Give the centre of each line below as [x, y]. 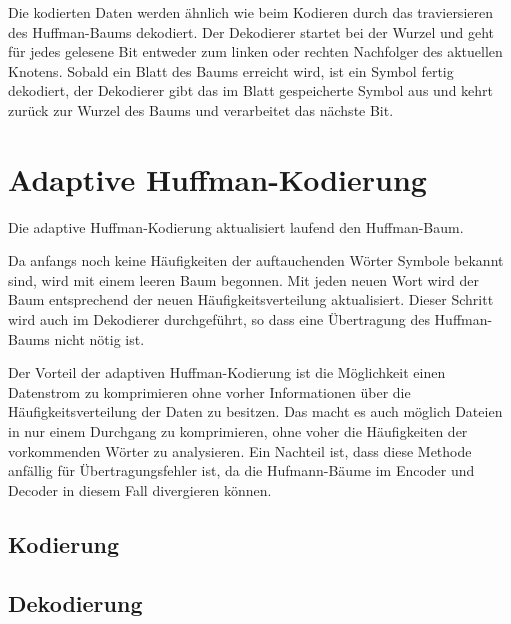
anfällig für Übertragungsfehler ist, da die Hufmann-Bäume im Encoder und [241, 470]
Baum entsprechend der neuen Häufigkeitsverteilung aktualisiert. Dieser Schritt [251, 299]
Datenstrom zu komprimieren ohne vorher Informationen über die [209, 391]
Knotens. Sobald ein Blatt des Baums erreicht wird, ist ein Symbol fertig [231, 70]
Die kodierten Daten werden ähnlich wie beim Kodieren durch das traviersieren [250, 12]
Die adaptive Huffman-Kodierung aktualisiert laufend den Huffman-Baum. [236, 226]
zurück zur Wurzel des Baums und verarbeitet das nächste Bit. [201, 109]
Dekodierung [75, 602]
